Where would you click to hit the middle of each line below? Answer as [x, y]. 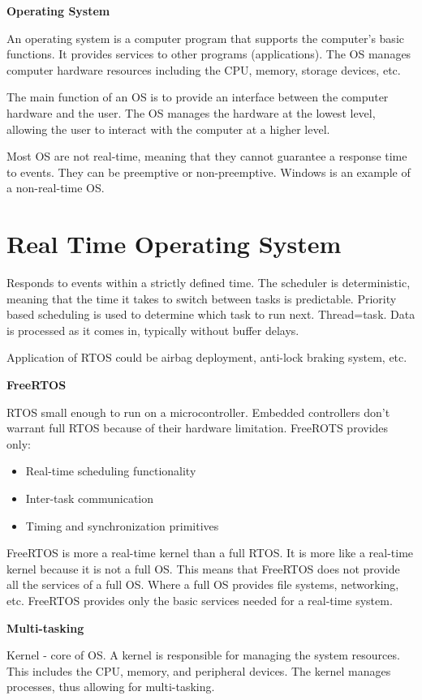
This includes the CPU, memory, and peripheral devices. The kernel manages [199, 670]
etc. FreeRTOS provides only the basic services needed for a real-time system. [200, 600]
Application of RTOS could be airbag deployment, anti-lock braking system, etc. [207, 357]
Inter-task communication [90, 498]
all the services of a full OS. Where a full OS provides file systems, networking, [203, 584]
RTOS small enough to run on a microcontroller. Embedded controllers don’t [198, 412]
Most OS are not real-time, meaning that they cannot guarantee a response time [207, 156]
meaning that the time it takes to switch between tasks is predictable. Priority [202, 298]
